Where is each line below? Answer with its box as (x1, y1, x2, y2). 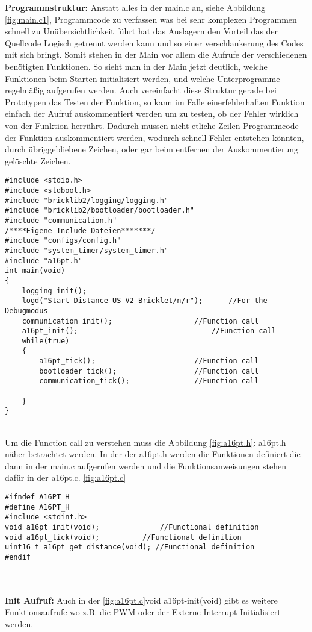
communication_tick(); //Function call (39, 377, 259, 386)
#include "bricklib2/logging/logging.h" (5, 196, 169, 205)
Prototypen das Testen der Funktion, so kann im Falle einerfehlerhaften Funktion (5, 95, 305, 108)
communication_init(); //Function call (22, 316, 259, 325)
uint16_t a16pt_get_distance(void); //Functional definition (5, 543, 255, 552)
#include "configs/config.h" (5, 236, 121, 245)
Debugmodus (5, 306, 48, 315)
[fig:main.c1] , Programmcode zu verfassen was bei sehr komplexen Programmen (5, 13, 297, 25)
